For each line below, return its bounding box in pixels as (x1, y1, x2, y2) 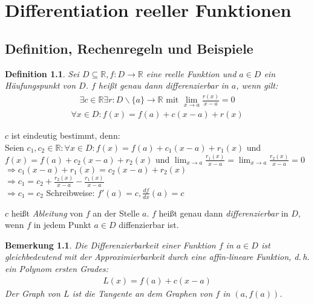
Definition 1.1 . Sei (5, 67, 79, 80)
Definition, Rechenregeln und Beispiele (5, 39, 253, 57)
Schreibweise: (46, 186, 95, 198)
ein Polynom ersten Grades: (5, 262, 108, 275)
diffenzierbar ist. (119, 218, 179, 231)
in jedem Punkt (33, 218, 91, 231)
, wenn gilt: (236, 79, 278, 92)
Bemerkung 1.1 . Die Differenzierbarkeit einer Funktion (5, 238, 216, 251)
